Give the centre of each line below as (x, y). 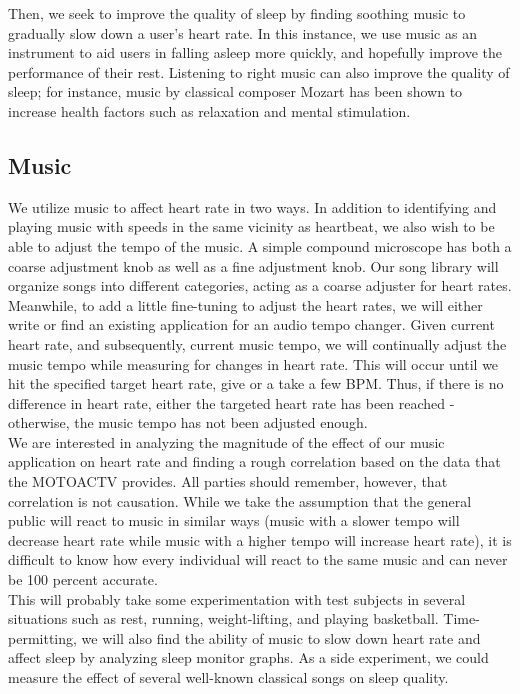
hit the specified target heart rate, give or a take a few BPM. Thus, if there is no (256, 383)
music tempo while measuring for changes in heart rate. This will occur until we (253, 363)
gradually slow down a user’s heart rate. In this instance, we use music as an (242, 32)
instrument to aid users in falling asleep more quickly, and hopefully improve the (255, 52)
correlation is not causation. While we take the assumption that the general (240, 500)
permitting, (42, 637)
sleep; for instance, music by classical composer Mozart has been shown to (235, 91)
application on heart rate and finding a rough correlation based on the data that (254, 461)
